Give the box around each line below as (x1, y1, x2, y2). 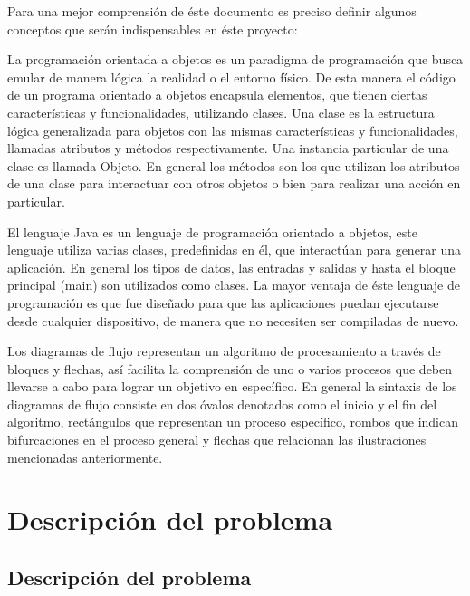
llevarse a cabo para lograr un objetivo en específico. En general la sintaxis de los (7, 377, 457, 396)
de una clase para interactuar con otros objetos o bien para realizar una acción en (7, 174, 461, 193)
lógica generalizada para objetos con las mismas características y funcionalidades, (7, 120, 458, 139)
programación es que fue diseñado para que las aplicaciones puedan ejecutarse (7, 293, 439, 312)
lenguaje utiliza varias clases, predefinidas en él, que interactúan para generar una (7, 240, 462, 259)
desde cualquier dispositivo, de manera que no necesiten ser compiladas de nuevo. (7, 311, 459, 330)
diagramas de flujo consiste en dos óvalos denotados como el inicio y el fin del (7, 394, 437, 413)
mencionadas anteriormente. (7, 447, 163, 466)
